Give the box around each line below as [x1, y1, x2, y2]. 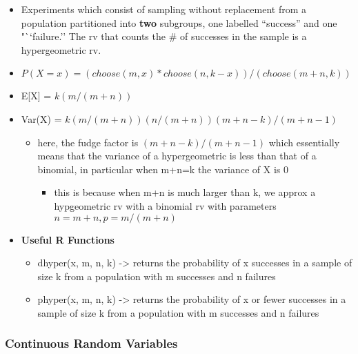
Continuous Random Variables [5, 335, 178, 352]
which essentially [268, 135, 340, 149]
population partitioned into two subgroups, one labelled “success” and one [21, 15, 337, 30]
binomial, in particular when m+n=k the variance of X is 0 [37, 161, 289, 176]
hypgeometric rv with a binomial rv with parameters [54, 198, 277, 213]
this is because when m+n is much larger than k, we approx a [54, 185, 316, 199]
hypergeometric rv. [21, 42, 101, 57]
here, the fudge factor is [37, 135, 139, 149]
